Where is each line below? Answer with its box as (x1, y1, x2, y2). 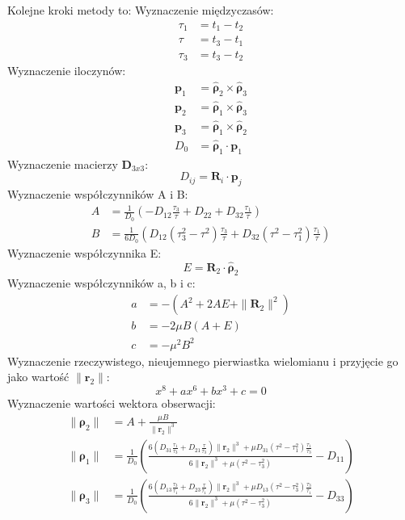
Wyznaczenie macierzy (7, 155, 118, 172)
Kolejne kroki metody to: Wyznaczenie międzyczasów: (7, 2, 274, 18)
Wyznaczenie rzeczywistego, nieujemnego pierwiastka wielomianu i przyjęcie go (7, 352, 399, 369)
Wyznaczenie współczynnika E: (7, 244, 162, 261)
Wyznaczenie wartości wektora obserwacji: (7, 394, 216, 411)
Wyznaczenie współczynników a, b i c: (7, 275, 196, 291)
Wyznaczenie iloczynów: (7, 62, 126, 79)
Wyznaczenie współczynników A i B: (7, 186, 188, 203)
